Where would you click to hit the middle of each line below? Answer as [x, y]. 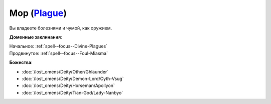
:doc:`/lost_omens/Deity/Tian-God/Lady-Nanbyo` [73, 92]
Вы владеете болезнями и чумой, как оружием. [61, 28]
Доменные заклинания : [36, 37]
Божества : [21, 62]
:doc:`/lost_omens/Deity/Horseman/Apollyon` [68, 85]
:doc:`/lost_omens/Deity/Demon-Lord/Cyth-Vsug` [73, 78]
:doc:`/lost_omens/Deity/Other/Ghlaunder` [65, 71]
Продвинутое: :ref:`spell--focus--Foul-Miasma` [58, 53]
